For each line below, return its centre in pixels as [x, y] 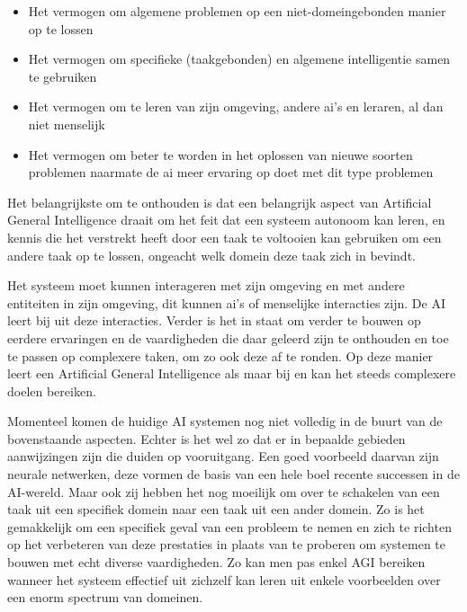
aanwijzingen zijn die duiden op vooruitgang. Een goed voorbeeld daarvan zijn [223, 456]
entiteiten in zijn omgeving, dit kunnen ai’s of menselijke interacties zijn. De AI [226, 302]
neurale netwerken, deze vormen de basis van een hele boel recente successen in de [233, 474]
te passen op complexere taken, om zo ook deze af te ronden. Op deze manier [220, 355]
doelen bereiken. [52, 390]
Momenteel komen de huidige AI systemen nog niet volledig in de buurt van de [225, 421]
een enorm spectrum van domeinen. [105, 597]
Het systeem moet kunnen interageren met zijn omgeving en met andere [206, 285]
